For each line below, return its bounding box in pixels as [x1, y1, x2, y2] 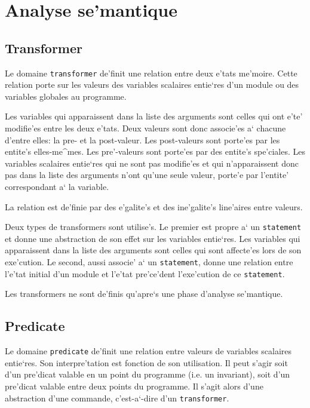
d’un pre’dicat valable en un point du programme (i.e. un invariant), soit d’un [5, 368, 290, 381]
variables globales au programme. [5, 90, 127, 102]
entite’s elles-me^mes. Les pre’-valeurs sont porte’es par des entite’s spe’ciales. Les [5, 145, 306, 158]
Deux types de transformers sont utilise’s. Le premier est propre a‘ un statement [5, 220, 302, 233]
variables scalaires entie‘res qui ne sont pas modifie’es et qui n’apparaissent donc [5, 157, 299, 169]
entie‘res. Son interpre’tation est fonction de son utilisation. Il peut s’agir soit [5, 356, 288, 369]
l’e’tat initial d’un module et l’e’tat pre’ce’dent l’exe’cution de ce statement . [5, 267, 285, 280]
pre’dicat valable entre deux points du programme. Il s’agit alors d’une [5, 379, 263, 392]
